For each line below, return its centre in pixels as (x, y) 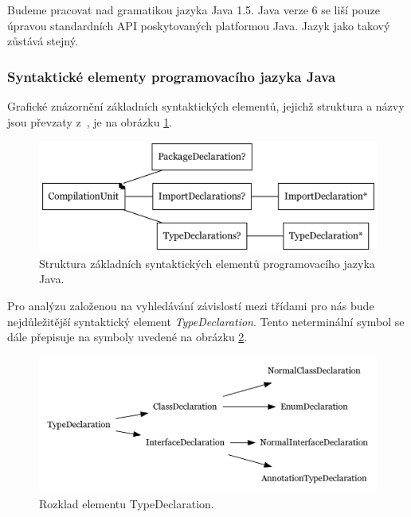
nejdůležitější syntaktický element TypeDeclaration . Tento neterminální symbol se (206, 321)
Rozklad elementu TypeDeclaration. (127, 504)
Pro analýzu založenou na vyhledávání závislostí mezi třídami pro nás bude (191, 305)
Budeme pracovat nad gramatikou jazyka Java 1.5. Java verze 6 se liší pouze (194, 10)
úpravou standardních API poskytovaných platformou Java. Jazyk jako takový (199, 25)
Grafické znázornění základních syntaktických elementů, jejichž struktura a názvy (206, 106)
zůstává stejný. (43, 41)
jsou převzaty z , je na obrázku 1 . (90, 121)
